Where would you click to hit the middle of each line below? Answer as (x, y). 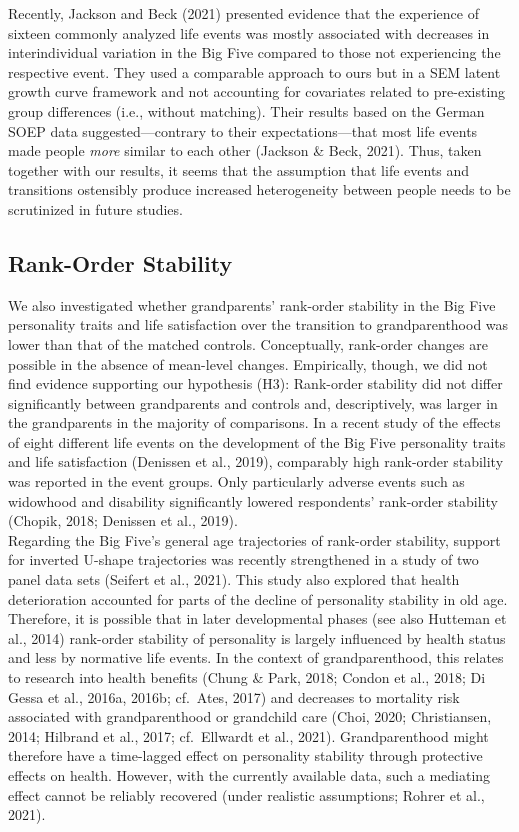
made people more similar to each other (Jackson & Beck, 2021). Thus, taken (245, 150)
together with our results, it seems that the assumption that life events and (239, 169)
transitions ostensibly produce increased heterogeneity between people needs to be (259, 189)
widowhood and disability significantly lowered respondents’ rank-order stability (253, 500)
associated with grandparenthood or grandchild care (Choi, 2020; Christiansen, (250, 716)
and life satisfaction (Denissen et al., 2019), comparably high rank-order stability (256, 461)
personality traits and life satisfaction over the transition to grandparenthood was (258, 324)
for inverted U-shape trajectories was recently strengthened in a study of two (243, 559)
